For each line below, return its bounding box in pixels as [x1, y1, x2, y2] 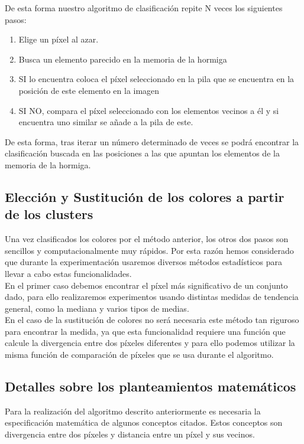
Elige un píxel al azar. [18, 33, 99, 45]
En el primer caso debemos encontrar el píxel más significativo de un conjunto [5, 279, 288, 291]
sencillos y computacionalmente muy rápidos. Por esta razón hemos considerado [5, 244, 294, 256]
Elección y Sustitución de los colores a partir [5, 187, 284, 205]
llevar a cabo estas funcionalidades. [5, 267, 132, 279]
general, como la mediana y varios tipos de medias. [5, 302, 189, 314]
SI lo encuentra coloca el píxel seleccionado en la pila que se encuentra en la [18, 73, 295, 85]
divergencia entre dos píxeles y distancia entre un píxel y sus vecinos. [5, 428, 255, 440]
